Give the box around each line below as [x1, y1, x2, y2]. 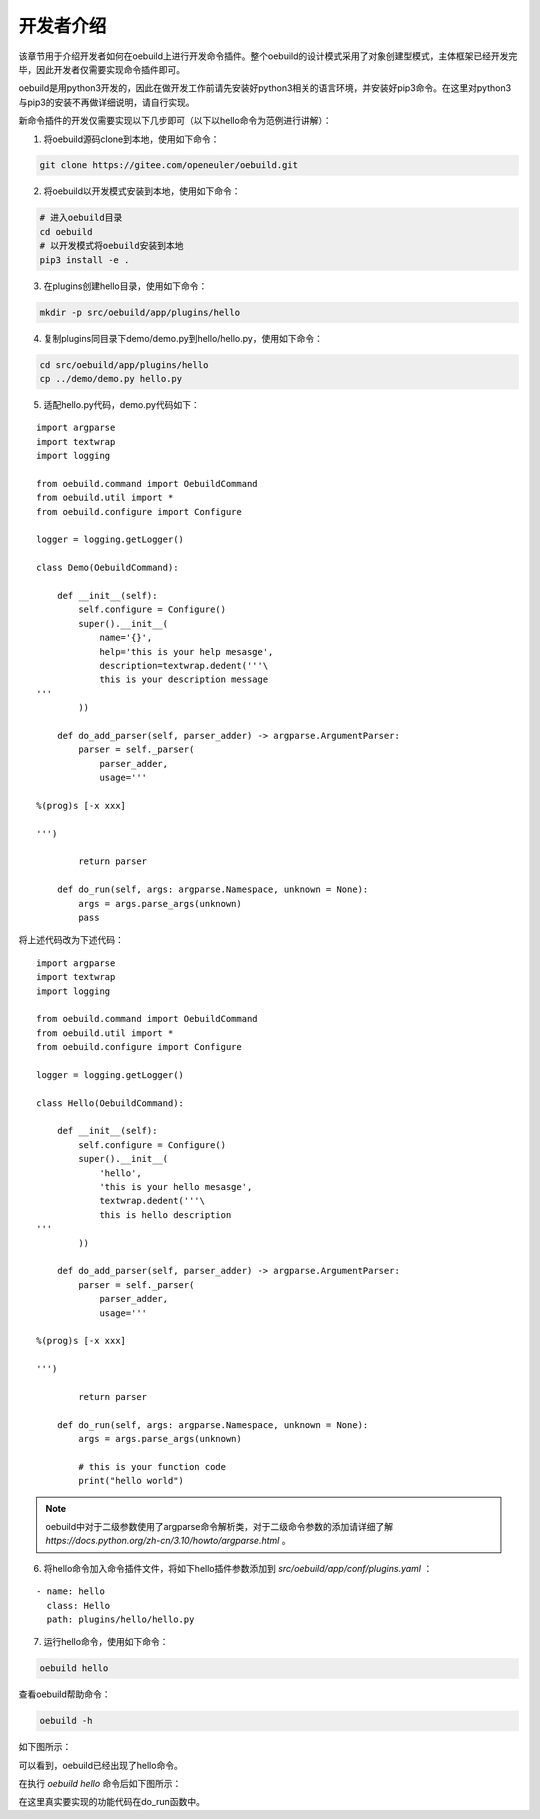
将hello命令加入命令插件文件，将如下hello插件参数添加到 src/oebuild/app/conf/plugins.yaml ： [43, 1562, 433, 1574]
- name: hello [36, 1586, 105, 1597]
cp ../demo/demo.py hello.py [39, 373, 183, 384]
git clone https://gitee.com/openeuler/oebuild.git [39, 160, 299, 171]
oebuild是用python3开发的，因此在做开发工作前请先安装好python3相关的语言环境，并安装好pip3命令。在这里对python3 [18, 82, 512, 94]
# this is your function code [78, 1461, 227, 1472]
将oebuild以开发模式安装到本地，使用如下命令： [43, 185, 241, 197]
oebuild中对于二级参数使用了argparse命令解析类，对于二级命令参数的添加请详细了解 [45, 1521, 394, 1533]
